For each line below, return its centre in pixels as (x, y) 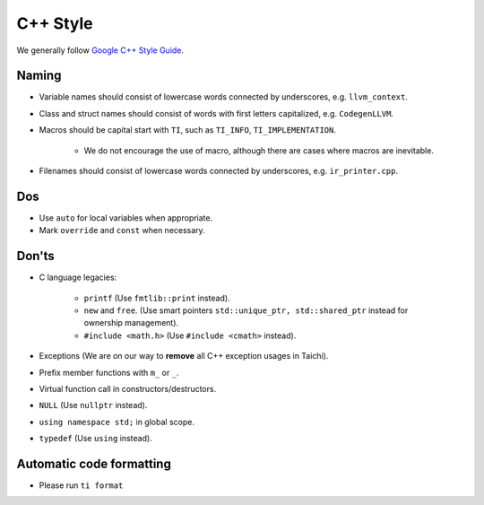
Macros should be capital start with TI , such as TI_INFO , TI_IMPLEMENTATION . (187, 130)
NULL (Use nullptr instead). (93, 405)
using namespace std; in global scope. (117, 422)
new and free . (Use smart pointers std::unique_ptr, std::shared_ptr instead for (246, 310)
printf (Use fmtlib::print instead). (157, 298)
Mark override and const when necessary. (122, 231)
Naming (39, 76)
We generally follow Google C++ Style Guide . (100, 50)
